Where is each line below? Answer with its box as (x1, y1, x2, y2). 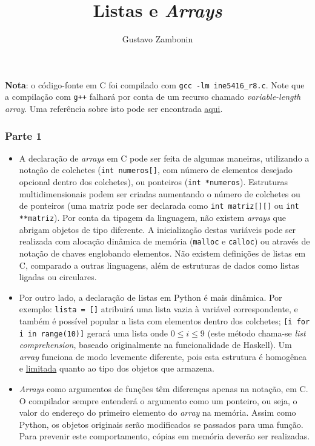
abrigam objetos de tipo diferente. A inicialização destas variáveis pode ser (19, 223, 296, 235)
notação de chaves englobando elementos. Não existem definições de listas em (19, 246, 306, 259)
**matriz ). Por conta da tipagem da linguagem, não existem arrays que (19, 211, 286, 223)
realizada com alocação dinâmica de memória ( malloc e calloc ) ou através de (19, 235, 310, 248)
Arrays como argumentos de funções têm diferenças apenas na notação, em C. (19, 382, 308, 395)
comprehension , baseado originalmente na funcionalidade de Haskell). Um (19, 338, 292, 351)
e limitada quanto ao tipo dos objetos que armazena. (19, 362, 215, 375)
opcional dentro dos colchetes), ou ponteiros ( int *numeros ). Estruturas (19, 175, 288, 188)
